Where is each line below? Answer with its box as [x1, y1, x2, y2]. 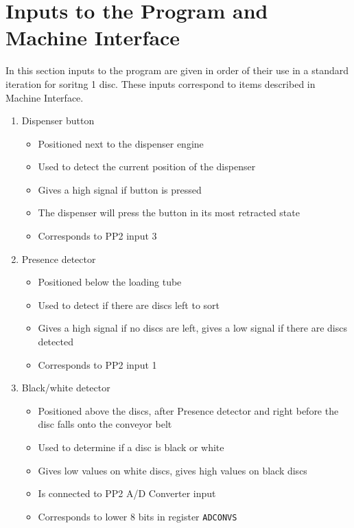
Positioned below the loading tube [38, 275, 182, 289]
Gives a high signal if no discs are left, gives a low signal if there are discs [38, 321, 347, 335]
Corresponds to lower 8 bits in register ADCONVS [38, 509, 237, 523]
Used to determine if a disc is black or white [38, 440, 224, 454]
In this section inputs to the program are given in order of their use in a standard [5, 63, 349, 78]
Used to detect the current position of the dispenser [38, 159, 256, 174]
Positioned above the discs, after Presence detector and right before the [38, 403, 339, 417]
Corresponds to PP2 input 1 [38, 357, 157, 371]
